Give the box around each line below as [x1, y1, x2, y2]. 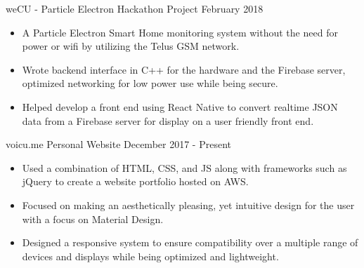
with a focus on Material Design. [22, 211, 164, 226]
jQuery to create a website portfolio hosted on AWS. [22, 174, 249, 189]
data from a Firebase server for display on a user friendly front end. [22, 113, 314, 128]
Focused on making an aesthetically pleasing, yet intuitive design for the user [22, 197, 355, 212]
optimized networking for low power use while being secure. [22, 76, 278, 91]
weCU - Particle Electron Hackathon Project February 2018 [6, 1, 264, 15]
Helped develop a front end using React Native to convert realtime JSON [22, 99, 338, 114]
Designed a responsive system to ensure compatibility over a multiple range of [22, 235, 358, 250]
